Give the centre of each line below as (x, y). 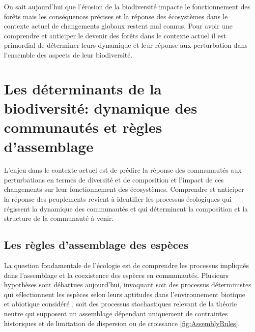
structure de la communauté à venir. (59, 218)
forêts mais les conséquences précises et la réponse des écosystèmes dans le (116, 16)
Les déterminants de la (83, 88)
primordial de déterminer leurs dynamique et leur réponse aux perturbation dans (126, 45)
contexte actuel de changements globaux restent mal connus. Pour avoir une (118, 26)
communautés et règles (83, 127)
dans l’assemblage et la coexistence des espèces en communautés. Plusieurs (116, 275)
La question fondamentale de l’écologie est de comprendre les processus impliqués (127, 265)
